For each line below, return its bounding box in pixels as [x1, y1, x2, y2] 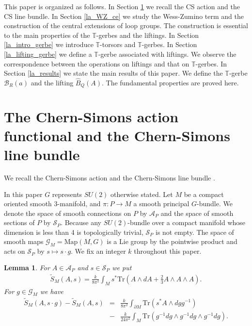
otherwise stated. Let [110, 189, 173, 199]
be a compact [184, 189, 224, 199]
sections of [4, 217, 35, 228]
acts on [4, 246, 25, 256]
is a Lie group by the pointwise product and [107, 236, 237, 246]
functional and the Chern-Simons [4, 125, 230, 145]
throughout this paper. [134, 246, 202, 256]
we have [40, 286, 63, 296]
